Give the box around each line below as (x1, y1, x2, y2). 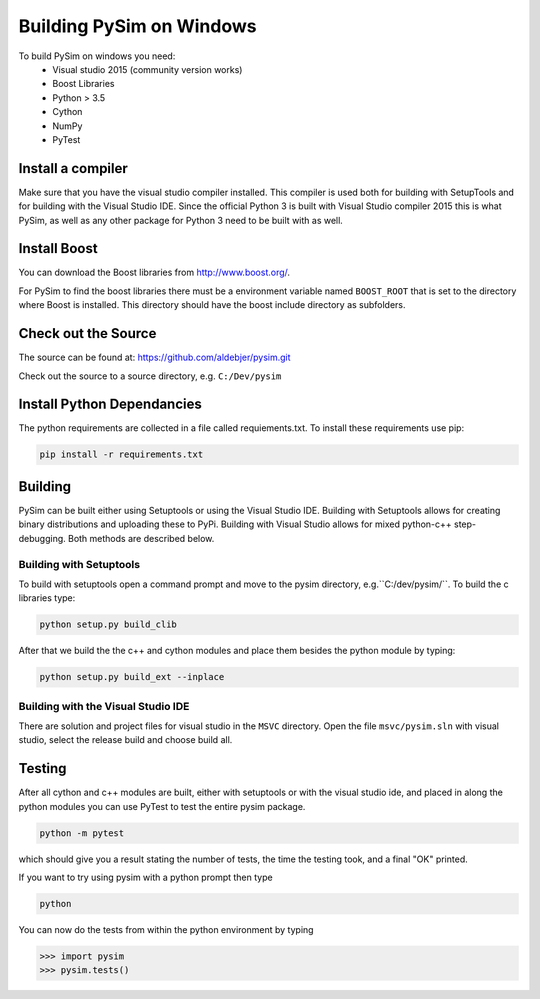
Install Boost (18, 240, 99, 257)
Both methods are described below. (67, 532, 215, 544)
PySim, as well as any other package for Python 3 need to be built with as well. (18, 214, 344, 226)
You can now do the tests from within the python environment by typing (18, 923, 314, 935)
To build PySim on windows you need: (18, 50, 176, 62)
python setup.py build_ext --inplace (39, 671, 225, 683)
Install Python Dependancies (18, 396, 202, 413)
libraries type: (18, 592, 76, 604)
